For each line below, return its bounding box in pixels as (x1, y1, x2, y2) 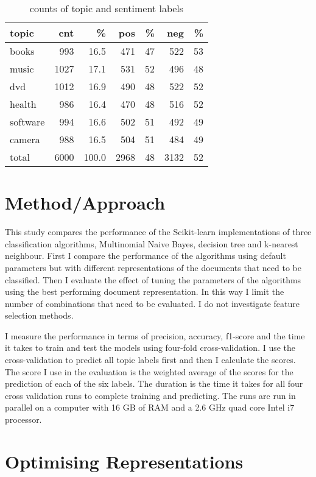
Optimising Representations (5, 448, 244, 473)
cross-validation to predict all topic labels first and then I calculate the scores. (5, 353, 296, 366)
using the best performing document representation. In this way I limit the (5, 285, 284, 298)
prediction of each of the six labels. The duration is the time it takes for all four (5, 377, 303, 390)
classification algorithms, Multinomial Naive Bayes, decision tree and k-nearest (5, 237, 298, 250)
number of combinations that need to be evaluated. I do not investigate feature (5, 297, 300, 309)
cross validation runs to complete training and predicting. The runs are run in (5, 389, 296, 401)
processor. (5, 413, 42, 426)
